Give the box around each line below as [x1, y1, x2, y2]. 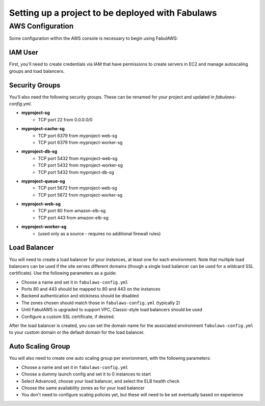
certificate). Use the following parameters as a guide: [9, 270, 117, 276]
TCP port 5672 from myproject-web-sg [38, 185, 117, 191]
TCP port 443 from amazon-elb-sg [38, 214, 109, 221]
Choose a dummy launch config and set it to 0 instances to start [21, 371, 151, 377]
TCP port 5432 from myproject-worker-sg [38, 162, 123, 168]
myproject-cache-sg [21, 126, 65, 132]
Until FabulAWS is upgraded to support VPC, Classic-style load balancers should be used [21, 307, 203, 313]
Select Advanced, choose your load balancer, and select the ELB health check [21, 378, 180, 384]
